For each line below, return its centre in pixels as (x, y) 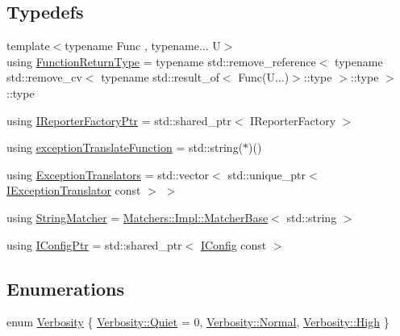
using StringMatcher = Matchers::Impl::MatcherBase (137, 217)
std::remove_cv (44, 77)
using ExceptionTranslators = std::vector (108, 174)
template (28, 46)
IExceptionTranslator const (74, 190)
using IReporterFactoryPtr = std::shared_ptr (119, 120)
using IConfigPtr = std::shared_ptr (94, 244)
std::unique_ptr (267, 174)
